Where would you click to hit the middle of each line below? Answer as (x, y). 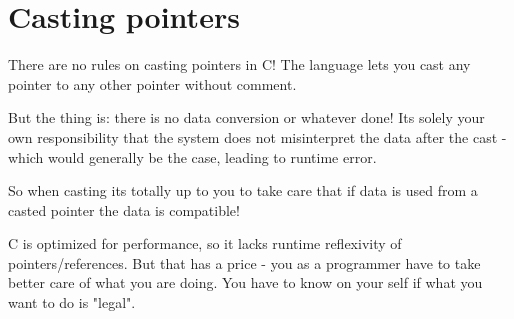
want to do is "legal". (72, 302)
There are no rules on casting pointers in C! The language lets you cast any (239, 64)
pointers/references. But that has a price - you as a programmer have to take (244, 262)
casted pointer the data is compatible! (124, 209)
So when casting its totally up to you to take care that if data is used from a (243, 190)
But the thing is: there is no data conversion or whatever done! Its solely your (246, 117)
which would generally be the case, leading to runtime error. (192, 156)
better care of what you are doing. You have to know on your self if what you (245, 282)
